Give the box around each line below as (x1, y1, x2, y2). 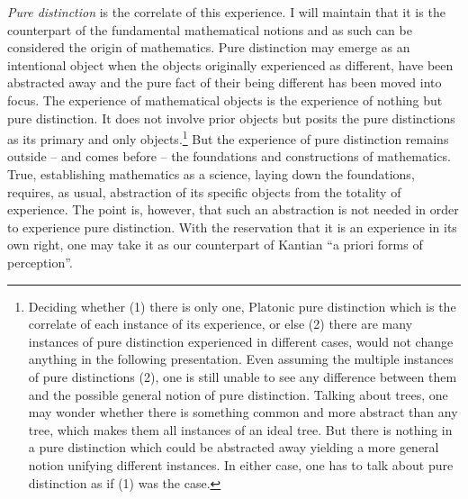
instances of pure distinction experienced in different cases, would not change (28, 331, 454, 350)
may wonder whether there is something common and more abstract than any (28, 403, 458, 422)
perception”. (7, 252, 73, 271)
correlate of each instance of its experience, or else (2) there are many (28, 314, 413, 333)
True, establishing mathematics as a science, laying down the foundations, (7, 165, 415, 183)
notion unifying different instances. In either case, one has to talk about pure (28, 455, 454, 474)
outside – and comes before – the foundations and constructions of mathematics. (7, 147, 451, 166)
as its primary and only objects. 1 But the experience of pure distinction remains (7, 127, 449, 148)
